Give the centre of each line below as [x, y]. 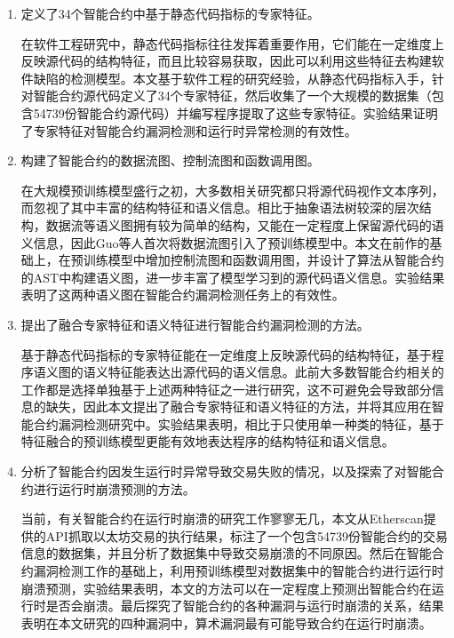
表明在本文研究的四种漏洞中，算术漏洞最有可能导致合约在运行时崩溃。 [226, 622]
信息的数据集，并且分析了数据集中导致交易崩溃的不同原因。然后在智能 [226, 553]
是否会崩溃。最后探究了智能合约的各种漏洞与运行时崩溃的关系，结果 [245, 606]
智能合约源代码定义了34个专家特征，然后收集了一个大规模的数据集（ [232, 96]
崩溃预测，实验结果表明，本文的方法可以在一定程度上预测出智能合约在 [226, 588]
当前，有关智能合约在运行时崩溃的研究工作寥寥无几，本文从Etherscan [222, 518]
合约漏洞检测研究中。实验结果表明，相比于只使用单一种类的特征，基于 [239, 423]
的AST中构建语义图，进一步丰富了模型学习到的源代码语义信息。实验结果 [233, 277]
